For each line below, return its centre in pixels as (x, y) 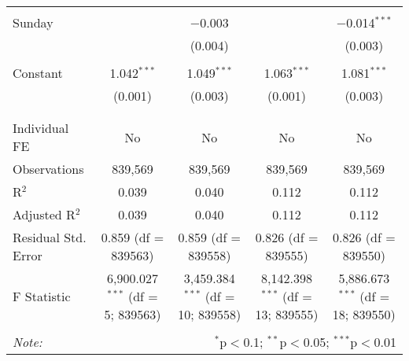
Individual (41, 128)
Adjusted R (44, 214)
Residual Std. (50, 237)
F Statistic (42, 296)
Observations (48, 169)
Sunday (33, 22)
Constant (38, 73)
